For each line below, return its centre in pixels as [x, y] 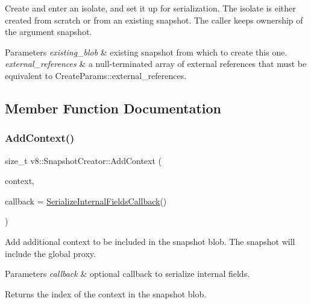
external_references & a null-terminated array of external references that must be [156, 64]
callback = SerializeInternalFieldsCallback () [86, 201]
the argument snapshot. [49, 32]
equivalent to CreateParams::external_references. [96, 75]
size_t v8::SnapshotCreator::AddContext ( [83, 160]
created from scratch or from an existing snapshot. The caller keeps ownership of [154, 20]
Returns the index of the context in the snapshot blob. [106, 293]
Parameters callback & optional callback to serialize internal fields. [127, 274]
